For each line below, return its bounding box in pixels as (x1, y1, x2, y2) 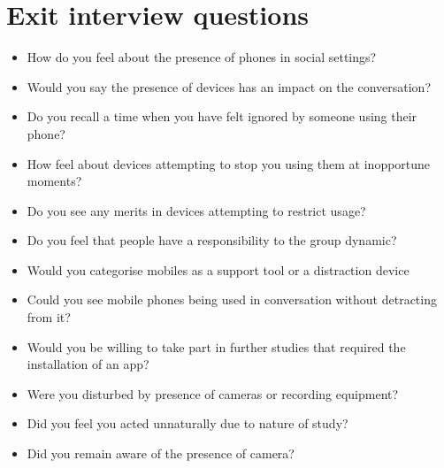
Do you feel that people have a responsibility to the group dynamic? (27, 231, 397, 249)
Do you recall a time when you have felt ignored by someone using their (27, 107, 417, 126)
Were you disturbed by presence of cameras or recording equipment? (27, 384, 399, 403)
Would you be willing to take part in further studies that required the (27, 337, 406, 356)
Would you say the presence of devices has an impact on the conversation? (27, 77, 431, 96)
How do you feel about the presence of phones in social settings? (27, 48, 377, 66)
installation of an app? (27, 355, 149, 373)
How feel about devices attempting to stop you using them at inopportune (27, 154, 431, 173)
